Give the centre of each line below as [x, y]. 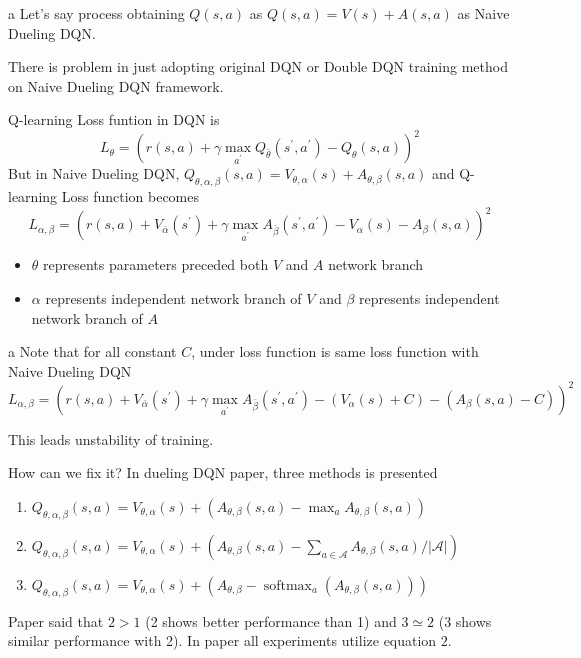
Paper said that [56, 620]
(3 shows [465, 620]
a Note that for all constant [92, 351]
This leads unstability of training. [111, 438]
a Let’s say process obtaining [96, 13]
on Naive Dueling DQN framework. [116, 85]
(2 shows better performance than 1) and [271, 620]
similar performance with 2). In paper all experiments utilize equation [222, 640]
